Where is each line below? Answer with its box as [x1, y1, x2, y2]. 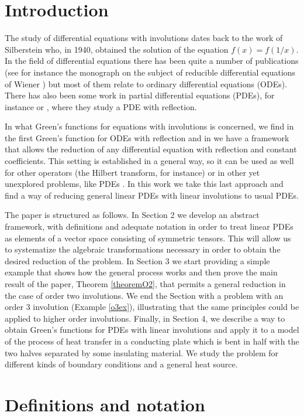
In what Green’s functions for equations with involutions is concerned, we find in [5, 120, 294, 132]
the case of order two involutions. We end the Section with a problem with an [5, 289, 284, 301]
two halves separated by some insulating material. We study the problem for [5, 346, 278, 359]
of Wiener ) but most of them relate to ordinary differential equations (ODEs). [5, 77, 288, 90]
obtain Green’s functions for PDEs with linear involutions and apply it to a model [5, 323, 299, 336]
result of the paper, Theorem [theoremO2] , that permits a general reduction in [5, 278, 286, 289]
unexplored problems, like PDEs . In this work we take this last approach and [5, 178, 284, 190]
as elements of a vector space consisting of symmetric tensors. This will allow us [5, 231, 291, 244]
